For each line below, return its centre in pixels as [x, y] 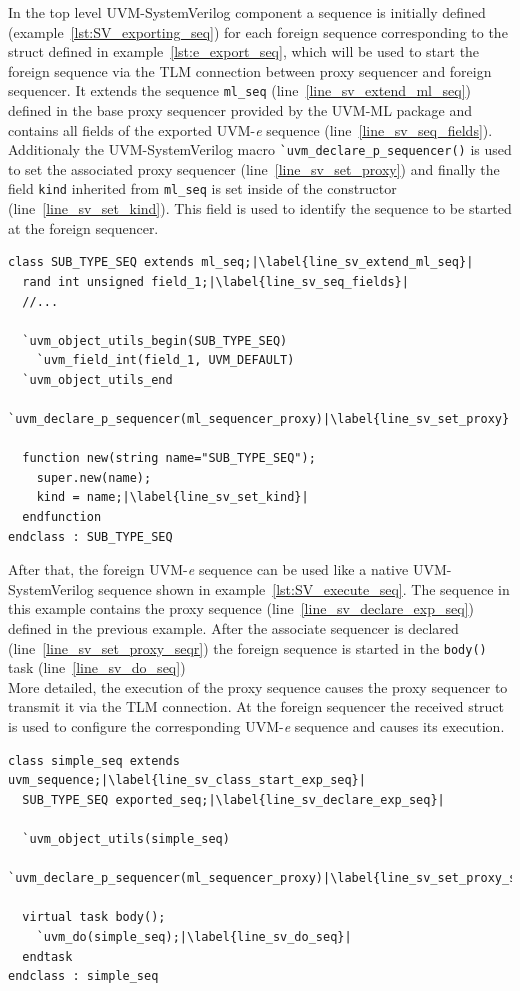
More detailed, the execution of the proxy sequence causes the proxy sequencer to [258, 686]
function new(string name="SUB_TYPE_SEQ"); [169, 458]
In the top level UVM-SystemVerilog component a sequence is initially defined [247, 12]
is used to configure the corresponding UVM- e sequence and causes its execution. [256, 726]
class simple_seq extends [94, 760]
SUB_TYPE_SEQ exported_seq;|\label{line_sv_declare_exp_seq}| [233, 799]
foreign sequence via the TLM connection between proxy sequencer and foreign [250, 70]
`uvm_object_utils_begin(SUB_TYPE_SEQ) [155, 340]
